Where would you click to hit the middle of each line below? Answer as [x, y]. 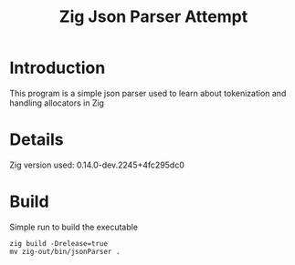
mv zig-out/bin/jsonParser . [65, 251]
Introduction [58, 68]
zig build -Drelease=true [58, 243]
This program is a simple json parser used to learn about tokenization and [148, 93]
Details [37, 140]
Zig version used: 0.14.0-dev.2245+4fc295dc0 [97, 165]
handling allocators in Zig [57, 103]
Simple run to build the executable [74, 227]
